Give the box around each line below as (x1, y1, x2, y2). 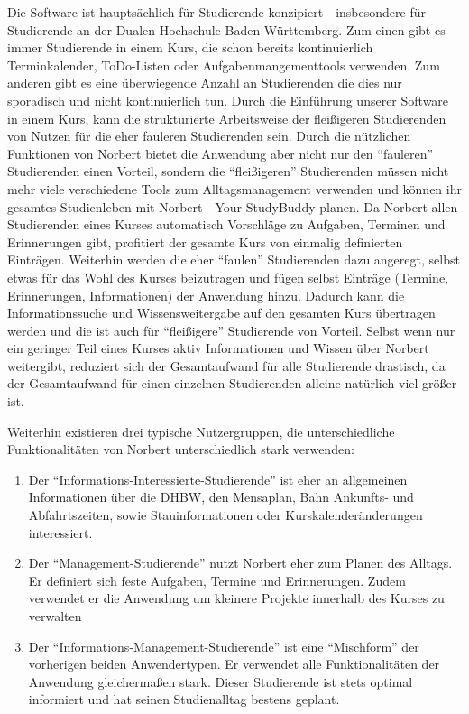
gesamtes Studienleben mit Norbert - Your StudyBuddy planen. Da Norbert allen (7, 197, 458, 216)
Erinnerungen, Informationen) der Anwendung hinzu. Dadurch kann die (7, 285, 405, 304)
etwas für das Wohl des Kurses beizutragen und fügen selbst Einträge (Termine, (7, 267, 448, 286)
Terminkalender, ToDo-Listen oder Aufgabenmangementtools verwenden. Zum (7, 55, 440, 74)
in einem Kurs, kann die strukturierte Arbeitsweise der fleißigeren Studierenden (7, 108, 446, 127)
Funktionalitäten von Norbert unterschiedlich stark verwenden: (7, 440, 354, 459)
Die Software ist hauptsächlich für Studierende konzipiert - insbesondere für (7, 3, 426, 21)
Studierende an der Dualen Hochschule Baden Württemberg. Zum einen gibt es (7, 20, 446, 39)
